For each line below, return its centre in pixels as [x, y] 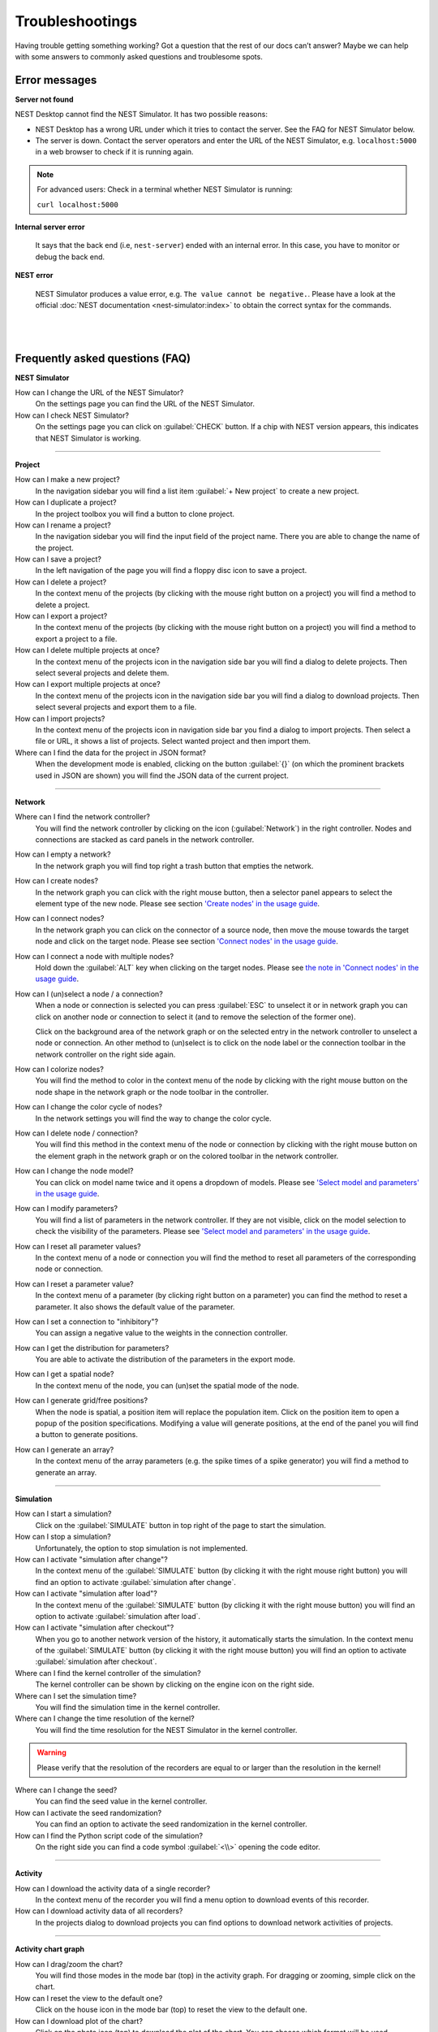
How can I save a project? [58, 559]
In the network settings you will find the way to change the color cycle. [153, 1118]
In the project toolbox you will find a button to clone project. [135, 514]
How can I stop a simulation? [63, 1537]
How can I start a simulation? [63, 1514]
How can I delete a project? [61, 582]
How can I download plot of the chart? [79, 2021]
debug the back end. [70, 257]
